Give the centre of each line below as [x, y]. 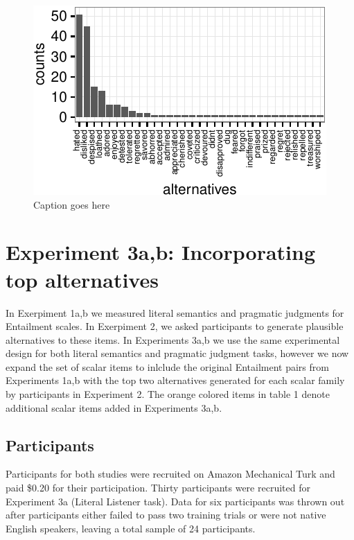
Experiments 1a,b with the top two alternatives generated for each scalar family [175, 380]
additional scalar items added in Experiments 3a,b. [114, 407]
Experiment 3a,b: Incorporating [160, 252]
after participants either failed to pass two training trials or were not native [166, 515]
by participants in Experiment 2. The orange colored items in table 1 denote [168, 394]
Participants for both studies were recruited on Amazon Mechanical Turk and [170, 474]
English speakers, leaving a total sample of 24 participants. [131, 528]
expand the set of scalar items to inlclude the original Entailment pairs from [167, 366]
